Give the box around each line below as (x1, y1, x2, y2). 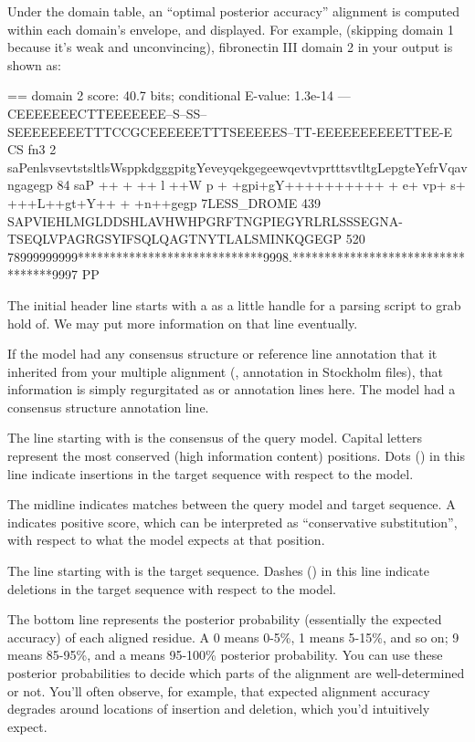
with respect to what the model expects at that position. (7, 530, 325, 549)
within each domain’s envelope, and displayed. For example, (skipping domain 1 (7, 19, 454, 38)
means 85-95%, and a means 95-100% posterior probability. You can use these (7, 645, 443, 664)
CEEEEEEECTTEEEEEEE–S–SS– (7, 103, 207, 122)
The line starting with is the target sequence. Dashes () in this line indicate (7, 561, 429, 580)
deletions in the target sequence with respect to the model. (7, 579, 336, 598)
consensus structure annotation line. (7, 397, 209, 416)
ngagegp (7, 175, 53, 194)
